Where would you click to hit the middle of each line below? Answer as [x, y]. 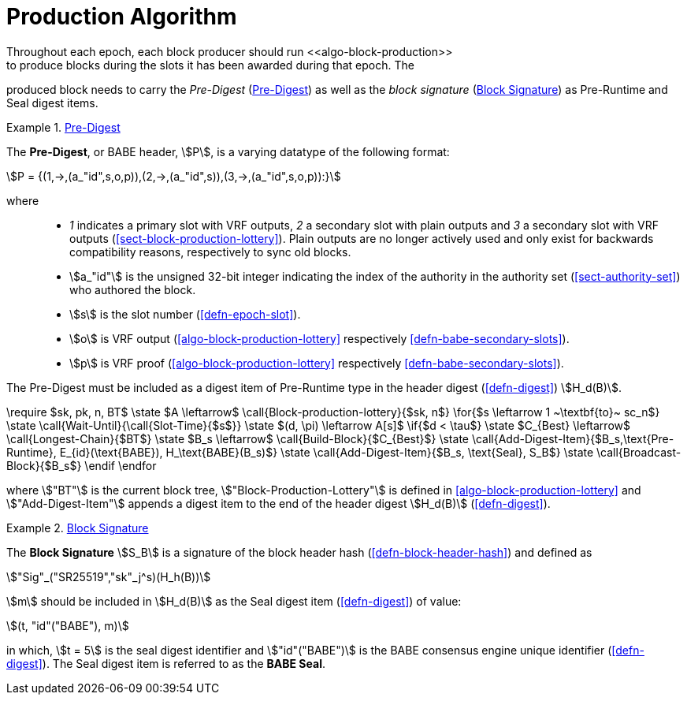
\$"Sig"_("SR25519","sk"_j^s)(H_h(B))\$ [109, 576]
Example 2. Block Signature [78, 528]
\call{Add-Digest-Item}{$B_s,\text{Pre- [573, 438]
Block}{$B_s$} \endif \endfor [82, 465]
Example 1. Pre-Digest [63, 127]
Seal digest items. [52, 103]
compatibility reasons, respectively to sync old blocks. [210, 252]
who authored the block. [133, 289]
